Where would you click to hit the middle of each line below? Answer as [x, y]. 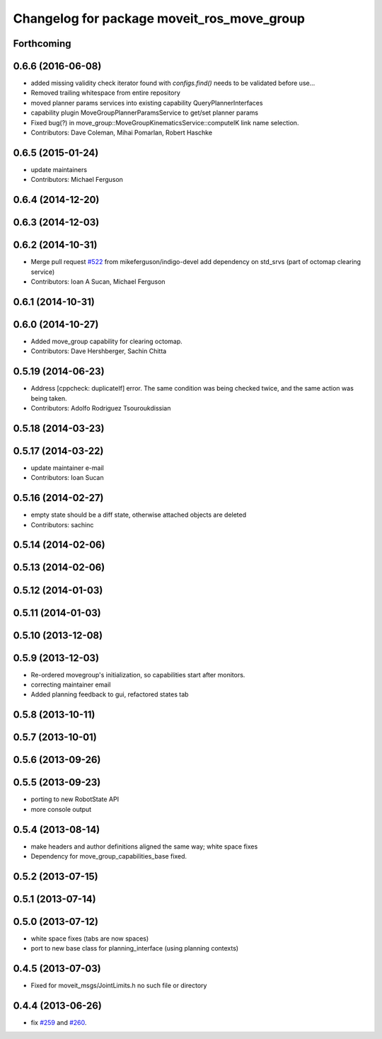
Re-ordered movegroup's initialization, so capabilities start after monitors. [138, 675]
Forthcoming [42, 44]
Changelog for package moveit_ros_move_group [159, 18]
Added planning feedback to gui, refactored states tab [110, 694]
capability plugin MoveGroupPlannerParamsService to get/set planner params [144, 113]
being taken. [49, 398]
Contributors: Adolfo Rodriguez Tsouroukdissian [101, 408]
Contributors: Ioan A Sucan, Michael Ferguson [98, 282]
